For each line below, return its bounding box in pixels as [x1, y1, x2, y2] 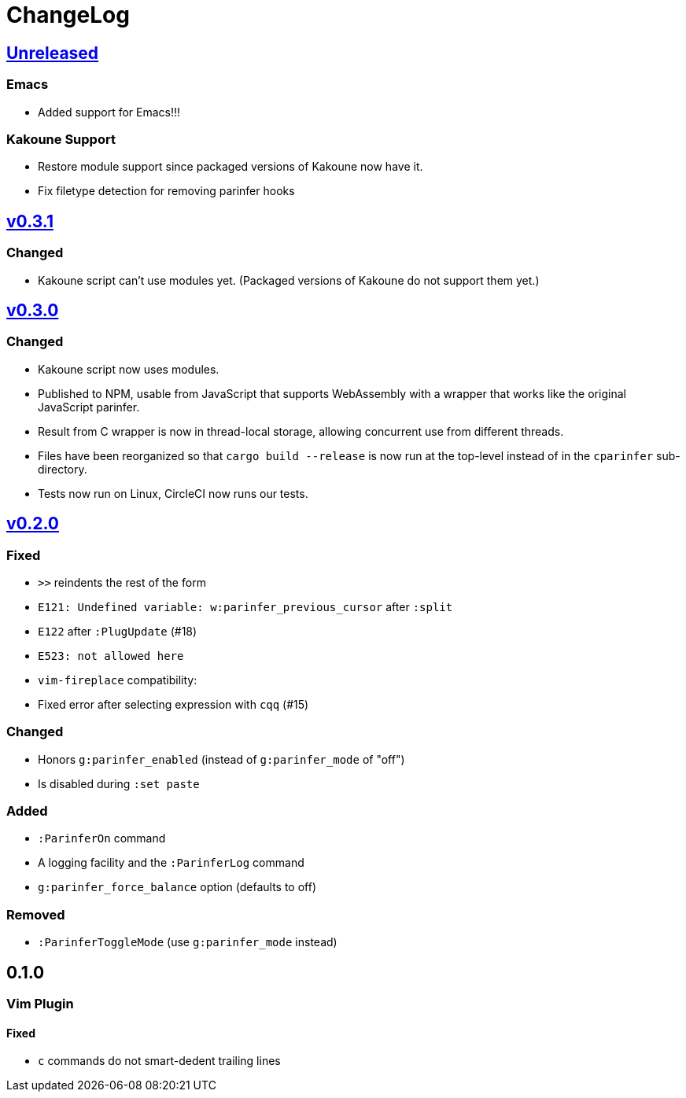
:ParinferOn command [38, 831, 166, 846]
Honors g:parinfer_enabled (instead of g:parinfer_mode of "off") [38, 752, 405, 766]
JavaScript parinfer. [38, 400, 140, 414]
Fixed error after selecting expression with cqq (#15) [38, 697, 309, 711]
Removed [6, 906, 65, 923]
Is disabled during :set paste [38, 776, 200, 790]
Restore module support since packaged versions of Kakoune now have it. [38, 160, 423, 174]
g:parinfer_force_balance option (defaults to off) [38, 880, 317, 894]
